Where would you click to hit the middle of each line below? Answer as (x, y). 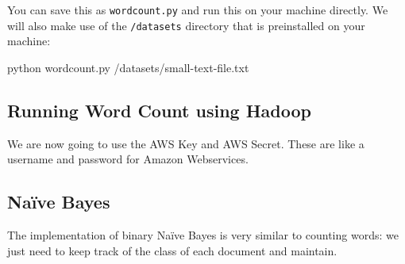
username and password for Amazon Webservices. (128, 159)
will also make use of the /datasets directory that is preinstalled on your (186, 25)
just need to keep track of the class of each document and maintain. (172, 250)
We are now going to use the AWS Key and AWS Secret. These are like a (186, 143)
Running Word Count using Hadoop (159, 110)
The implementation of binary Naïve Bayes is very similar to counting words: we (203, 235)
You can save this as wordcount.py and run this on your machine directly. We (198, 10)
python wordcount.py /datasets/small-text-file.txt (128, 67)
